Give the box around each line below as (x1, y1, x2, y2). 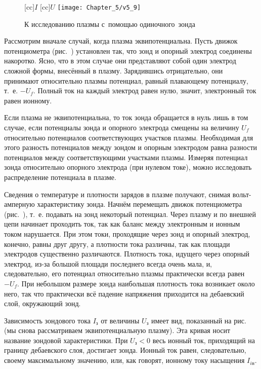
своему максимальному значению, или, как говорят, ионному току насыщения (4, 355, 245, 365)
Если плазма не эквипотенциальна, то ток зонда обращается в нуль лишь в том (4, 112, 248, 123)
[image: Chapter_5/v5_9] (57, 4, 141, 11)
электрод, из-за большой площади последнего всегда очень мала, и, (4, 258, 212, 269)
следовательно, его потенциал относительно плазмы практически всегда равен (4, 268, 245, 279)
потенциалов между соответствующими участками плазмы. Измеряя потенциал (4, 152, 248, 162)
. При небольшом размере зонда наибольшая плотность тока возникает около (17, 278, 255, 288)
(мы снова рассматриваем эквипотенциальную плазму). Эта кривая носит (4, 325, 231, 336)
